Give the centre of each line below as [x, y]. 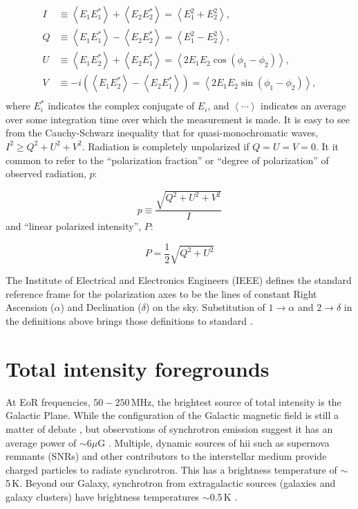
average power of [41, 442]
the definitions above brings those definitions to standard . [129, 321]
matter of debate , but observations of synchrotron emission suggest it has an [169, 428]
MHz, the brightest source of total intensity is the [236, 401]
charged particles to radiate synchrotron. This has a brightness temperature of [171, 469]
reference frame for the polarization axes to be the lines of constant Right [161, 293]
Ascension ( [30, 307]
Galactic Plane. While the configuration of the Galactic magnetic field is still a [172, 415]
